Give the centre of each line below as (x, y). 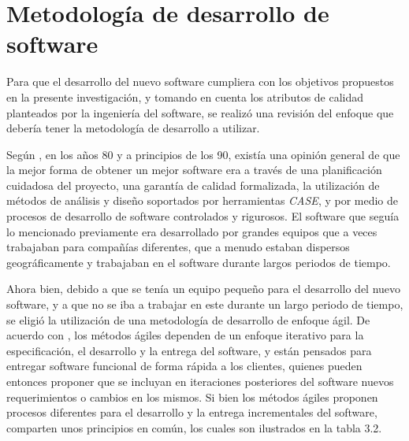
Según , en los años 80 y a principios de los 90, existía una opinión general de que (203, 154)
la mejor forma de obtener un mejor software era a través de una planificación (194, 170)
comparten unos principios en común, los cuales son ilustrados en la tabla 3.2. (194, 427)
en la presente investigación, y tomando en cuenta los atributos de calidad (185, 96)
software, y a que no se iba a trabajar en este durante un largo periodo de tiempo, (205, 304)
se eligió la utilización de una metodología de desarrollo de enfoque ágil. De (188, 319)
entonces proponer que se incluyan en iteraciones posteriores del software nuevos (200, 381)
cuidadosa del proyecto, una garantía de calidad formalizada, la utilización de (193, 185)
